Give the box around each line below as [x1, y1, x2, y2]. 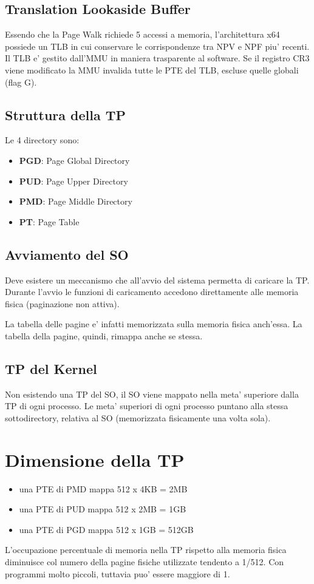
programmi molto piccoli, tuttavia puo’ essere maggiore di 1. [5, 567, 230, 580]
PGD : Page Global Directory [19, 154, 130, 166]
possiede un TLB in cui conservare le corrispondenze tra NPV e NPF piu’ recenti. [5, 39, 310, 52]
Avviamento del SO [5, 245, 129, 263]
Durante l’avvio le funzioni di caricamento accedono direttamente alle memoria [5, 285, 299, 298]
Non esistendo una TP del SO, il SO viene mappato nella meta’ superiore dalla [5, 387, 299, 400]
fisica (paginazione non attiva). [5, 297, 120, 310]
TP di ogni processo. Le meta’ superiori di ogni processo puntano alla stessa [5, 399, 288, 412]
